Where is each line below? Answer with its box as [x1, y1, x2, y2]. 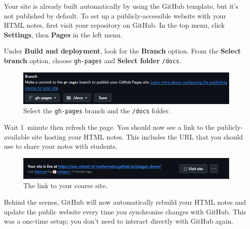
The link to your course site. [23, 180, 108, 191]
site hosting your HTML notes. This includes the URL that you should [32, 131, 243, 141]
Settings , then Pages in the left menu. [4, 29, 122, 39]
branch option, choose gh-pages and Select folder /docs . [4, 55, 182, 65]
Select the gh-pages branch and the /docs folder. [23, 106, 171, 116]
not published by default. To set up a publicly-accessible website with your [4, 10, 226, 20]
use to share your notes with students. [4, 141, 117, 151]
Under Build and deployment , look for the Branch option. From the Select [4, 46, 241, 56]
